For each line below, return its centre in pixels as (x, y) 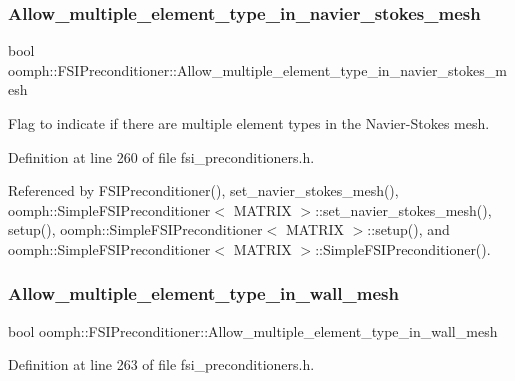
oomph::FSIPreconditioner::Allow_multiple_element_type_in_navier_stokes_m (257, 69)
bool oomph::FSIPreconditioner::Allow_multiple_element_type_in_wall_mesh (253, 330)
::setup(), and (408, 229)
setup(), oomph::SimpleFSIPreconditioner (135, 229)
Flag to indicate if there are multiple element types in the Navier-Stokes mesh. (249, 123)
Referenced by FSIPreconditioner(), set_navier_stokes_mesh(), (203, 190)
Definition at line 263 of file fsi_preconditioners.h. (161, 364)
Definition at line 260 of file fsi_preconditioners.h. (161, 156)
